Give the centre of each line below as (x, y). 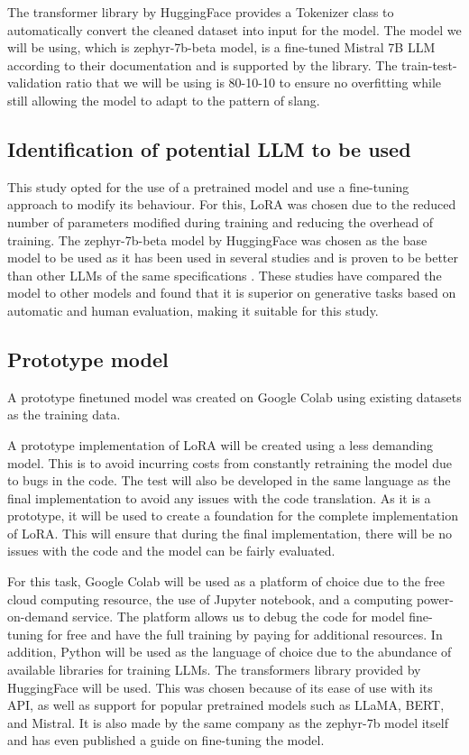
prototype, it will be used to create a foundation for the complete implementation (233, 516)
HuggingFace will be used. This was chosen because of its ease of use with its (220, 687)
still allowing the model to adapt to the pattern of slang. (164, 100)
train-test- (429, 64)
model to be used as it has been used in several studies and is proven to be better (233, 258)
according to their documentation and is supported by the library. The (202, 64)
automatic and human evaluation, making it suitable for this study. (193, 310)
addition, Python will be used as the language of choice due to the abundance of (230, 652)
